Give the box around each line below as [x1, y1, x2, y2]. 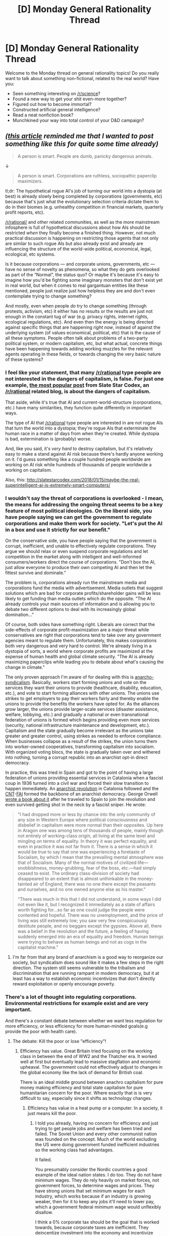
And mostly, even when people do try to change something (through [5, 302, 147, 308]
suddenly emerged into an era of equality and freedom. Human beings [17, 934, 163, 940]
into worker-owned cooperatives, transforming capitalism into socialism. [5, 744, 155, 750]
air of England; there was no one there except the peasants [33, 881, 156, 887]
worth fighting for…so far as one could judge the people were [17, 907, 145, 913]
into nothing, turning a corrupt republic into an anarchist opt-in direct [5, 755, 148, 761]
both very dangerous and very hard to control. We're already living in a [5, 643, 152, 649]
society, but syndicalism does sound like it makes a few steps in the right [12, 959, 164, 966]
